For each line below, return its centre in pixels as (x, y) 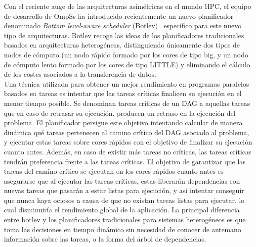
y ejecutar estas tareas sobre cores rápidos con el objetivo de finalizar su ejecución (128, 142)
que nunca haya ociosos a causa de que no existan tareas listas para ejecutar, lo (124, 200)
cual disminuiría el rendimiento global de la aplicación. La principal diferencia (122, 210)
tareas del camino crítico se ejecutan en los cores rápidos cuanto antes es (114, 171)
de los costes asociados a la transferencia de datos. (80, 74)
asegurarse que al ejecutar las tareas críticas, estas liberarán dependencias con (122, 180)
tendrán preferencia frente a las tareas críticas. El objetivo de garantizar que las (125, 161)
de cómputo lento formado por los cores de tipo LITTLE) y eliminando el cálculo (127, 64)
